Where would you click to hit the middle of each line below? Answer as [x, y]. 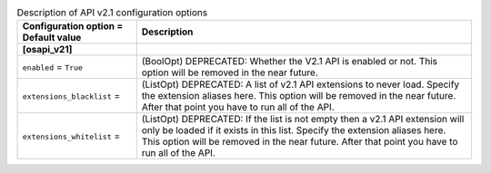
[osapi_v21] [47, 50]
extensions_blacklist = [71, 96]
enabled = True [53, 67]
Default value [52, 38]
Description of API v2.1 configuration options [112, 13]
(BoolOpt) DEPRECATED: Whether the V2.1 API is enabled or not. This [290, 62]
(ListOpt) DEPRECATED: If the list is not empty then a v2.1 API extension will [303, 120]
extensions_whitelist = [71, 136]
